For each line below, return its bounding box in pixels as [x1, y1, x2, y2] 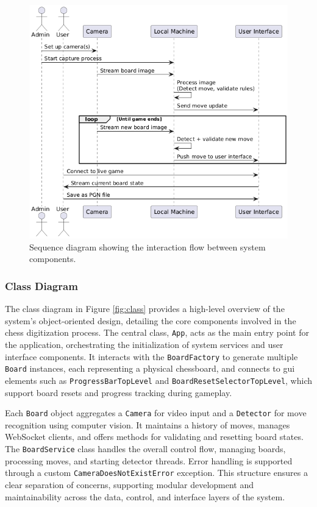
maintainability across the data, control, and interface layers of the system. [5, 490, 285, 503]
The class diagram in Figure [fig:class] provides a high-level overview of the [5, 302, 285, 315]
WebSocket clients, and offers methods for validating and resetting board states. [5, 430, 304, 443]
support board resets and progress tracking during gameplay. [5, 386, 232, 399]
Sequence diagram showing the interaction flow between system [29, 240, 266, 253]
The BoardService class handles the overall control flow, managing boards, [5, 442, 286, 455]
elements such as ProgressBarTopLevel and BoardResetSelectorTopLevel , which [5, 374, 312, 386]
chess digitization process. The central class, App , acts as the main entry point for [5, 326, 309, 339]
